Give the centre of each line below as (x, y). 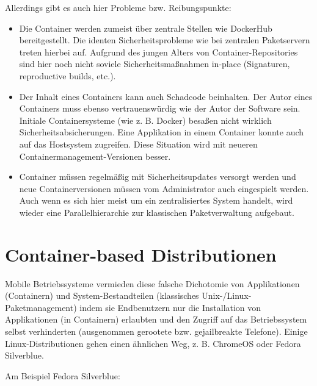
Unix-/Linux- (227, 295)
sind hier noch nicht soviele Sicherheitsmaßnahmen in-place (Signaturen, (155, 64)
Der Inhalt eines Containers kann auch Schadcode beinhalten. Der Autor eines (166, 96)
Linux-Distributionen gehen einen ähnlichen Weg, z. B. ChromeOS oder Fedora (153, 343)
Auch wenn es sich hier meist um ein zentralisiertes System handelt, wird (156, 200)
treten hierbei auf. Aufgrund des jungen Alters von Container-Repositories (158, 52)
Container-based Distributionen (141, 254)
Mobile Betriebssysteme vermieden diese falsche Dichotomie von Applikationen (152, 283)
